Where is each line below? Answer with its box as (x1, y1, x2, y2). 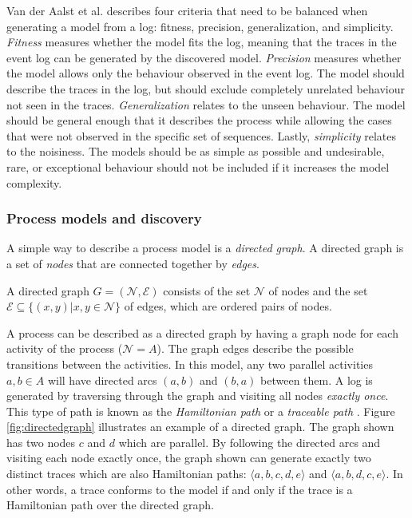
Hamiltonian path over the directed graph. (6, 496, 214, 513)
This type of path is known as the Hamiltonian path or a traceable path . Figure (6, 402, 395, 419)
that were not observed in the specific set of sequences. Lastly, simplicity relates (6, 127, 397, 144)
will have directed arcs (47, 371, 157, 388)
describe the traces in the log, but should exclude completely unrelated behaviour (6, 80, 405, 97)
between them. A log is (260, 371, 373, 388)
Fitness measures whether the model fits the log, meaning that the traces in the (6, 34, 397, 50)
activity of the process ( (6, 340, 123, 357)
